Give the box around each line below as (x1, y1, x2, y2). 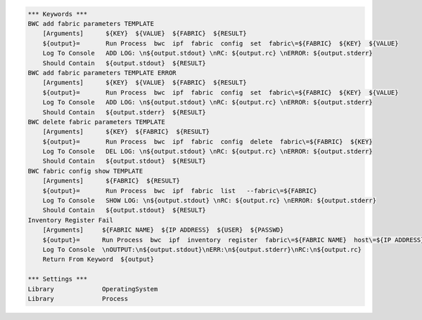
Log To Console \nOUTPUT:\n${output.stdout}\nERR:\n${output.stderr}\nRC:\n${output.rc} (42, 246, 362, 253)
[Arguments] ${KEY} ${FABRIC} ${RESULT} (42, 128, 210, 136)
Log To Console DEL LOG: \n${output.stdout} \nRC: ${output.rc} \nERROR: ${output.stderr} (42, 147, 373, 156)
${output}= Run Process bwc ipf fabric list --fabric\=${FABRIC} (42, 187, 318, 194)
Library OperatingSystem (27, 285, 158, 293)
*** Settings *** (27, 275, 88, 284)
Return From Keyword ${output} (42, 255, 155, 263)
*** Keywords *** (27, 10, 88, 18)
